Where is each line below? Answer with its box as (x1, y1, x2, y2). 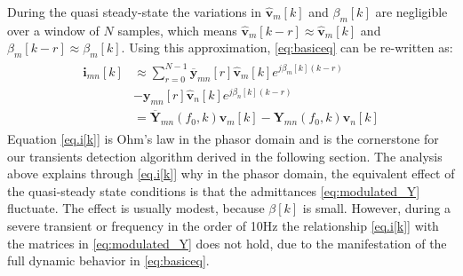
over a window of (7, 20, 100, 39)
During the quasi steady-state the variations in (7, 3, 262, 20)
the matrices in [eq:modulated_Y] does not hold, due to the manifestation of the (7, 233, 447, 252)
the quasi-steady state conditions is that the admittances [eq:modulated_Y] (7, 181, 420, 200)
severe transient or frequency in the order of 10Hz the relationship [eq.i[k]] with (7, 217, 439, 235)
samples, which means (117, 20, 237, 39)
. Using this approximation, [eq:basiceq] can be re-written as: (121, 38, 453, 57)
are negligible (375, 3, 448, 20)
